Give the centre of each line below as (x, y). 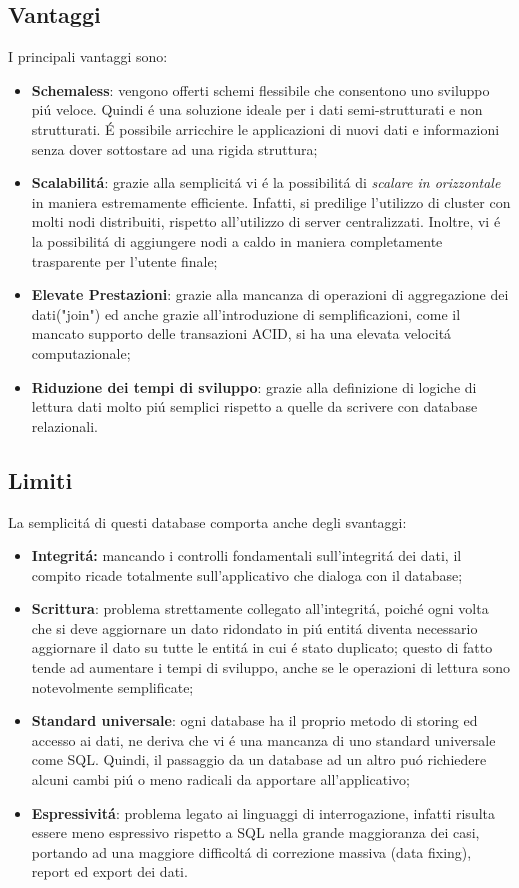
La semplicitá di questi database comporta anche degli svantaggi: (207, 521)
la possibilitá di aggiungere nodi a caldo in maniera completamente (237, 240)
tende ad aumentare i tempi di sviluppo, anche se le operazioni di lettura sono (271, 667)
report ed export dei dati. (109, 871)
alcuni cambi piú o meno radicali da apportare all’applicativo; (220, 779)
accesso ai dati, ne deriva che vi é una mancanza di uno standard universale (263, 739)
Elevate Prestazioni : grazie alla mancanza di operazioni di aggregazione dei (270, 294)
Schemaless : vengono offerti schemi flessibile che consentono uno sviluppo (260, 89)
